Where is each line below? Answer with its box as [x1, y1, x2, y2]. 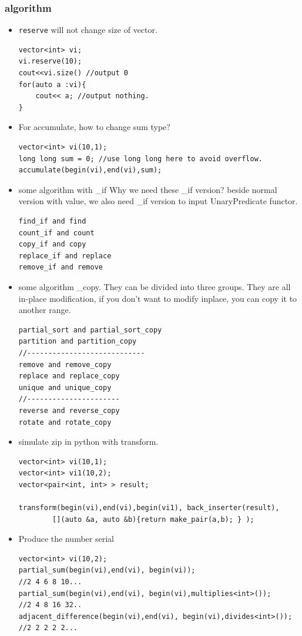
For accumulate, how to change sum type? [18, 121, 170, 133]
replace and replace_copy [18, 372, 120, 381]
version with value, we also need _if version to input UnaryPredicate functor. [18, 195, 298, 207]
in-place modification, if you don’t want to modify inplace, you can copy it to [18, 292, 297, 304]
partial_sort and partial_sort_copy [18, 325, 162, 334]
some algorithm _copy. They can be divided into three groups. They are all [18, 280, 291, 292]
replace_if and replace [18, 251, 112, 260]
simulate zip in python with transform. [18, 435, 159, 448]
